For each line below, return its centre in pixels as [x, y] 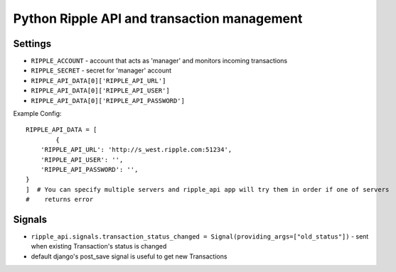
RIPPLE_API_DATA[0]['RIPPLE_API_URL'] [98, 81]
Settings [32, 44]
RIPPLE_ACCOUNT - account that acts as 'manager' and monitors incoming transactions [159, 61]
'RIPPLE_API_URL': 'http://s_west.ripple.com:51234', [136, 150]
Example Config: [37, 114]
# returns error [60, 200]
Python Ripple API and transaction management [158, 18]
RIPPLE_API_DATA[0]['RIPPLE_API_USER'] [100, 91]
